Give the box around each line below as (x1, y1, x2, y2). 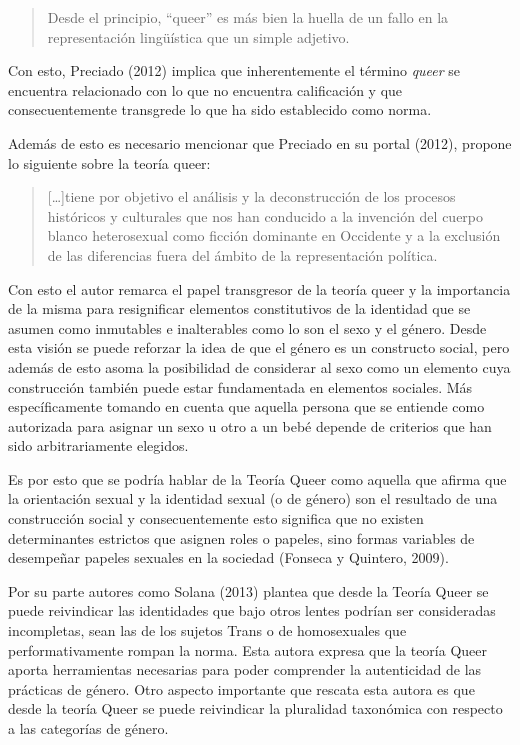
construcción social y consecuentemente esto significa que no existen (8, 508, 424, 529)
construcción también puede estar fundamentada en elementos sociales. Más (8, 376, 473, 397)
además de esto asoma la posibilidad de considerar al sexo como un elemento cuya (8, 356, 511, 377)
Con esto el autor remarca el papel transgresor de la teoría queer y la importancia (8, 278, 511, 299)
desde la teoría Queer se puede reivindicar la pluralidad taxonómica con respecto (8, 698, 503, 719)
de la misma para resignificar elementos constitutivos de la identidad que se (8, 298, 471, 319)
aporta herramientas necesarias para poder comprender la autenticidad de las (8, 659, 482, 680)
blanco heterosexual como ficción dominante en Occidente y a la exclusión (47, 225, 501, 246)
